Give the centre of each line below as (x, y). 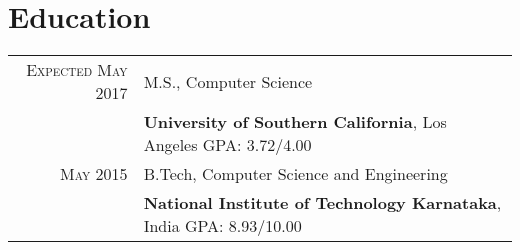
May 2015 (94, 174)
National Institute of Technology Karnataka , (322, 203)
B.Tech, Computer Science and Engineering (295, 174)
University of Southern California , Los (295, 122)
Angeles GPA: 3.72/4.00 (227, 145)
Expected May (77, 70)
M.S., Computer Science (228, 81)
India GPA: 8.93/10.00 (222, 226)
